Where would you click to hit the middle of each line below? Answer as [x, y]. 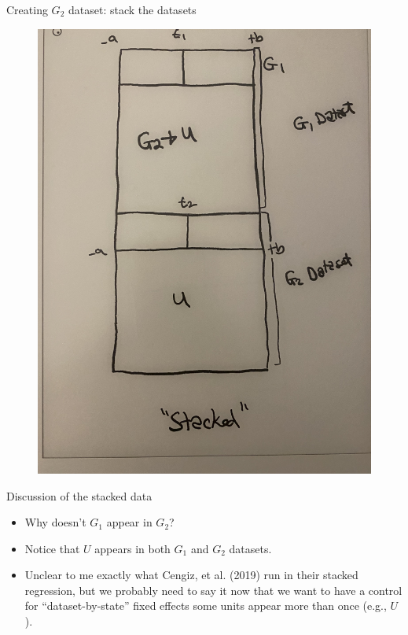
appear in [129, 522]
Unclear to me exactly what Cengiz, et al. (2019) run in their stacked [191, 575]
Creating [27, 9]
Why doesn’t [55, 522]
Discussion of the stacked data [79, 495]
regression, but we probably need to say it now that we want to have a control [213, 590]
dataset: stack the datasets [132, 9]
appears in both [132, 548]
